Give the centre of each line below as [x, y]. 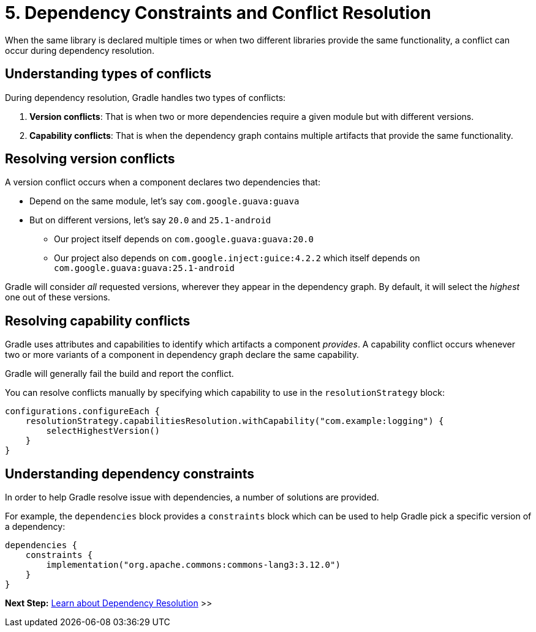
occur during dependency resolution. [80, 50]
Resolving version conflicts [90, 159]
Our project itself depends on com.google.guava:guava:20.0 [184, 239]
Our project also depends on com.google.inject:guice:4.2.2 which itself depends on [237, 258]
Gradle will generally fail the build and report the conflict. [119, 374]
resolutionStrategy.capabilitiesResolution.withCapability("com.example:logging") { [235, 421]
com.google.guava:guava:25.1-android [145, 268]
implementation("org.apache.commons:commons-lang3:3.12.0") [193, 565]
